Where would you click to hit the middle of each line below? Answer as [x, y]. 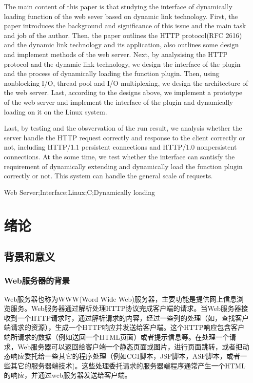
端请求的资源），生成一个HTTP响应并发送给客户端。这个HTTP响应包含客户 [124, 327]
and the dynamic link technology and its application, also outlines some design [121, 45]
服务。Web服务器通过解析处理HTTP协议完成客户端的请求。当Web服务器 [126, 308]
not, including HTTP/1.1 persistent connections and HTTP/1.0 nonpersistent [120, 147]
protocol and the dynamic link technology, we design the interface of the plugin [122, 64]
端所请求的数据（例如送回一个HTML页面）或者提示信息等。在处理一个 [117, 337]
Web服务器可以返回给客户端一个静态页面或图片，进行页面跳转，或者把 [130, 346]
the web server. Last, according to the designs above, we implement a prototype [123, 92]
